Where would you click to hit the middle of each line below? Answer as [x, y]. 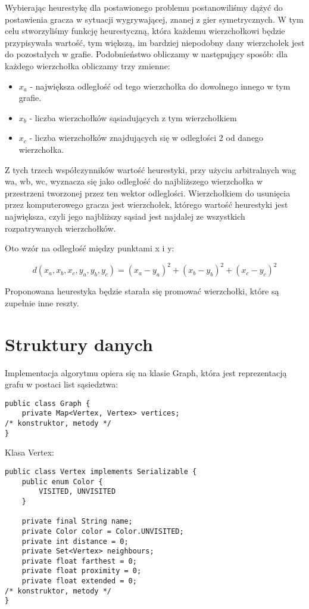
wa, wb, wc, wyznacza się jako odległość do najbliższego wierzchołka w [134, 181]
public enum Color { [62, 482]
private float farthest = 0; [79, 561]
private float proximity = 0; [82, 571]
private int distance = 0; [75, 541]
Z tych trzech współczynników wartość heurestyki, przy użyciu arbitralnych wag [151, 169]
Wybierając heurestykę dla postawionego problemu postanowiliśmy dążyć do [144, 7]
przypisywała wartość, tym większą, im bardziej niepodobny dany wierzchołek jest [155, 42]
